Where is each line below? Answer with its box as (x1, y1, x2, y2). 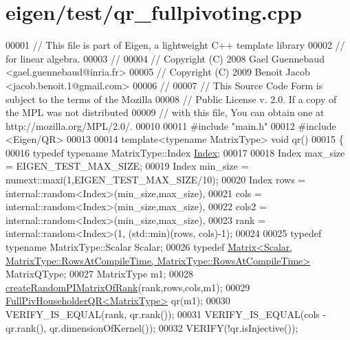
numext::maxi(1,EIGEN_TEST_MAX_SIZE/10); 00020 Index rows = (6, 172, 306, 187)
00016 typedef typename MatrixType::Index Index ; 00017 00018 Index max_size (6, 145, 345, 159)
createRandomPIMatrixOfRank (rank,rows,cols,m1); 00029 (6, 280, 250, 294)
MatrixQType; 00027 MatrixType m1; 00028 (6, 267, 194, 281)
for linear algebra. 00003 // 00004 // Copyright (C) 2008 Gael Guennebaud (6, 51, 325, 65)
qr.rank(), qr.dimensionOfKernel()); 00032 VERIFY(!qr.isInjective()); (6, 320, 298, 335)
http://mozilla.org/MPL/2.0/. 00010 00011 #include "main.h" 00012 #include (6, 118, 336, 133)
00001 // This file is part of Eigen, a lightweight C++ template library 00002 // (6, 38, 345, 52)
